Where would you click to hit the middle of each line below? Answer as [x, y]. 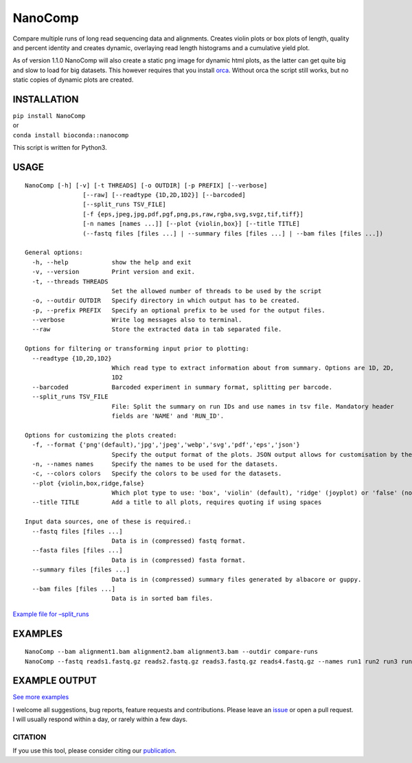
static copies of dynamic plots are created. [73, 80]
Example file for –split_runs [51, 614]
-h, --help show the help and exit [112, 262]
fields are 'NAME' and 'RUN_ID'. [168, 416]
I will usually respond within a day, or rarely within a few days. [100, 719]
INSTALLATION [46, 99]
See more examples [41, 697]
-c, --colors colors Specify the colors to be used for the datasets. [157, 474]
